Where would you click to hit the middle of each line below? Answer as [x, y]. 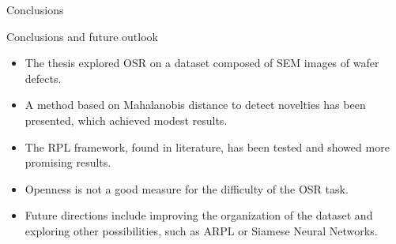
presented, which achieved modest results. [126, 120]
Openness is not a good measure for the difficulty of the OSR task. [187, 188]
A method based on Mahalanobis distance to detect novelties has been [195, 105]
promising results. [68, 162]
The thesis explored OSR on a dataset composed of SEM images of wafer [202, 63]
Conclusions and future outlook [82, 36]
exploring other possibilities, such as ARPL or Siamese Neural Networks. [201, 230]
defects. [43, 78]
